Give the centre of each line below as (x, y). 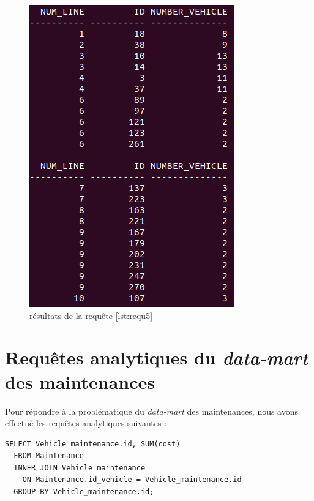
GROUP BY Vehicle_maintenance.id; (84, 492)
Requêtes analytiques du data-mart (157, 358)
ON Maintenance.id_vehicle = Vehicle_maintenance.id (132, 480)
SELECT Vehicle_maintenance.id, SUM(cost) (93, 444)
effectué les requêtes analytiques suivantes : (86, 423)
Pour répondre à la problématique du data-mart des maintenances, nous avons (152, 411)
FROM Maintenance (49, 456)
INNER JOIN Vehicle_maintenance (80, 468)
